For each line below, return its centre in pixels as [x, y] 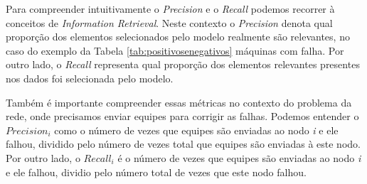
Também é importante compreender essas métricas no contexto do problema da [179, 102]
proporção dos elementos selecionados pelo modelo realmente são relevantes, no [178, 37]
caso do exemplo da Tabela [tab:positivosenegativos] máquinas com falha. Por [175, 50]
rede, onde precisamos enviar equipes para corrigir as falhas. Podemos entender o [182, 116]
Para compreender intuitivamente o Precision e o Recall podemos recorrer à [170, 9]
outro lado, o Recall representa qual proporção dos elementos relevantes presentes [183, 64]
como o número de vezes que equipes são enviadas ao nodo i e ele [196, 130]
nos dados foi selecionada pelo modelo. [90, 78]
